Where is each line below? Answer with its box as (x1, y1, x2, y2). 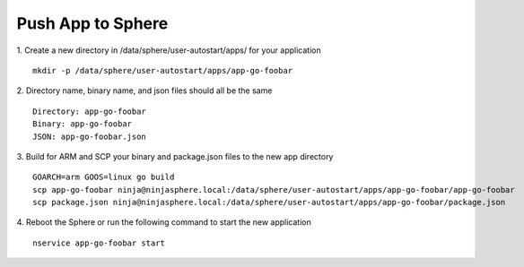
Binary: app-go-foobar (32, 119, 133, 129)
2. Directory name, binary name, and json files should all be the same (16, 85, 273, 96)
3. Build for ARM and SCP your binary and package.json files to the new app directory (16, 151, 334, 161)
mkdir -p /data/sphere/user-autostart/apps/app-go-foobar (32, 65, 293, 75)
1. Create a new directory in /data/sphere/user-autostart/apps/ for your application (16, 45, 322, 56)
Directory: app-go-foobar (32, 106, 147, 116)
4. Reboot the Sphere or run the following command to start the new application (16, 217, 311, 228)
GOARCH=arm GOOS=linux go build (32, 172, 175, 183)
